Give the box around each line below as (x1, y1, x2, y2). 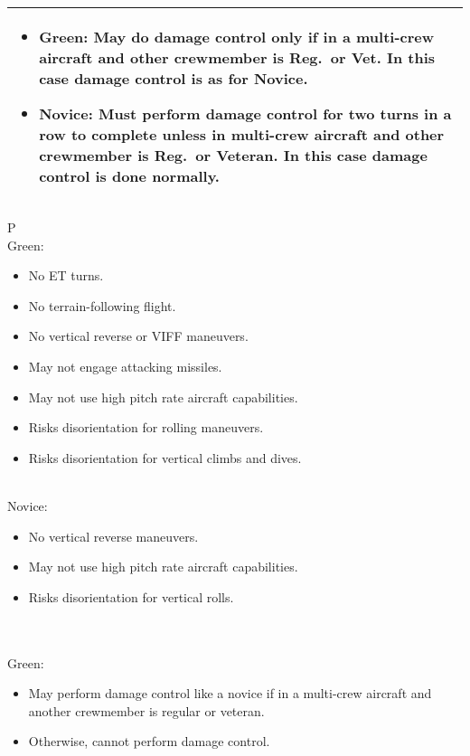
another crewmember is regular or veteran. (28, 701, 265, 720)
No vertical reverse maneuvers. (28, 526, 199, 545)
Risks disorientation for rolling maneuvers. (28, 418, 264, 437)
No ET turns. (28, 266, 104, 285)
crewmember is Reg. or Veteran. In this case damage (39, 145, 428, 165)
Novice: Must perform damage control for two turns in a (39, 103, 452, 124)
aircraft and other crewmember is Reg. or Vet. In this (39, 47, 436, 68)
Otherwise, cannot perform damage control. (28, 732, 270, 751)
